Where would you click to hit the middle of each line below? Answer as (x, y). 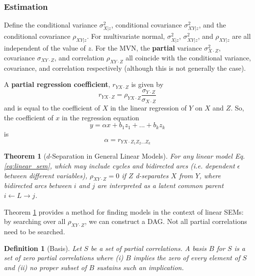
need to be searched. (35, 231)
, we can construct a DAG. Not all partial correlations (166, 221)
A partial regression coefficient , (57, 84)
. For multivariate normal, (126, 36)
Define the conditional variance (51, 25)
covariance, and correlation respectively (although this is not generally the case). (125, 68)
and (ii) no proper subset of (45, 267)
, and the (212, 25)
